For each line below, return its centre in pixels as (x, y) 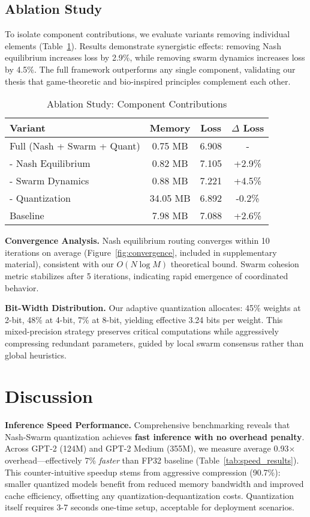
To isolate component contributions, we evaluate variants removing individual (148, 34)
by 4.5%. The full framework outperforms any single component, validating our (150, 69)
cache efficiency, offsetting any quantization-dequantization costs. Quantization (150, 495)
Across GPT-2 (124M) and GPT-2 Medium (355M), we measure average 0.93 (147, 448)
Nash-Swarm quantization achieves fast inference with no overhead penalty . (155, 436)
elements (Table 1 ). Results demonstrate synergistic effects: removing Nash (143, 45)
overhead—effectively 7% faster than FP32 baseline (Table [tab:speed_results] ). (152, 460)
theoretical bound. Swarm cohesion (235, 264)
